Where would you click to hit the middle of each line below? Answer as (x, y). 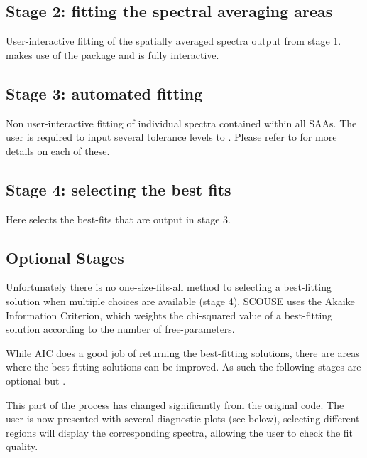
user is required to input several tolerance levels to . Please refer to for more (171, 137)
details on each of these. (58, 150)
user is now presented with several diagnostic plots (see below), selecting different (183, 419)
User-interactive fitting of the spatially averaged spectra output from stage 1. (174, 41)
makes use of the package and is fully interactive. (113, 54)
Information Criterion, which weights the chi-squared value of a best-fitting (169, 315)
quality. (22, 446)
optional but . (36, 380)
